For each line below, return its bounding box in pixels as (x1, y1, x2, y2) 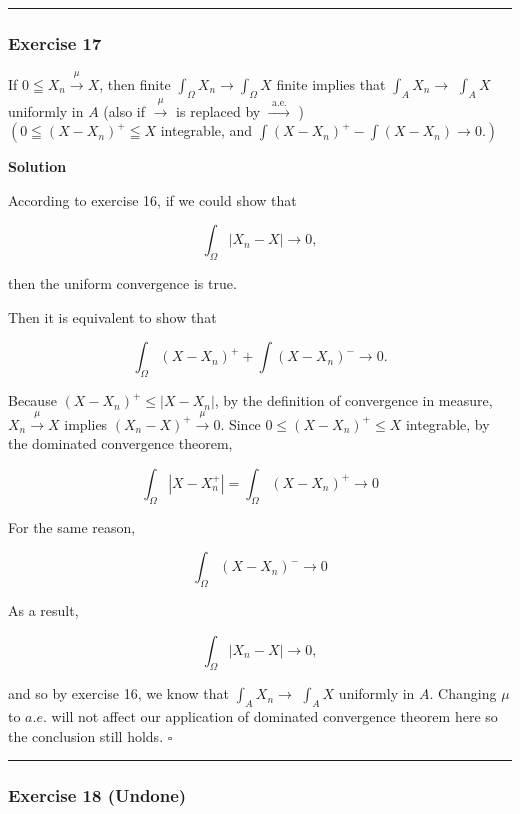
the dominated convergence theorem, (8, 433, 233, 454)
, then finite (99, 74, 171, 95)
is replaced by (176, 100, 261, 121)
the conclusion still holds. (8, 725, 164, 746)
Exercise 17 (8, 30, 102, 55)
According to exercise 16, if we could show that (8, 189, 297, 210)
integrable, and (160, 120, 253, 141)
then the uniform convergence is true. (8, 273, 237, 294)
